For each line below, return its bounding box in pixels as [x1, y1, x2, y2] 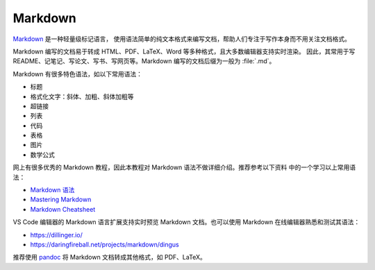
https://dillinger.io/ [30, 230, 83, 239]
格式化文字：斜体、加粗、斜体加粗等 [30, 92, 134, 101]
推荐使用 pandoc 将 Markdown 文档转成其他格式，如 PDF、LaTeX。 [12, 253, 206, 262]
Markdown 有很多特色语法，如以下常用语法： [12, 69, 142, 78]
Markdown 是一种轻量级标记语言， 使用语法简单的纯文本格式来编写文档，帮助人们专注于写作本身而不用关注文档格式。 [12, 35, 351, 43]
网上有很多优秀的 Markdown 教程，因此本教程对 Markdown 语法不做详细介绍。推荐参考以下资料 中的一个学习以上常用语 [12, 163, 356, 171]
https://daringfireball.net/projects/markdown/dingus [30, 240, 180, 248]
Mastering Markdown [30, 195, 92, 204]
